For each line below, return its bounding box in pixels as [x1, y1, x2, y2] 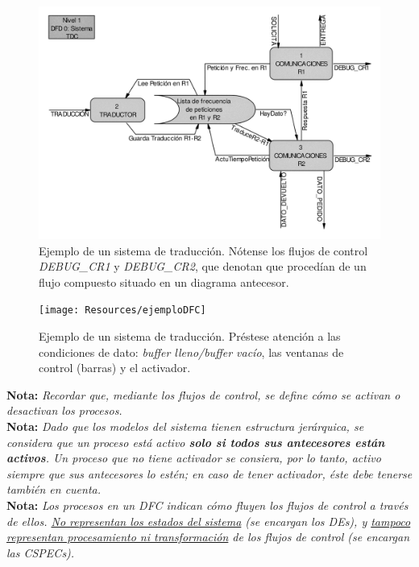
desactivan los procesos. [6, 402, 122, 419]
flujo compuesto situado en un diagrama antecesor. [39, 273, 289, 290]
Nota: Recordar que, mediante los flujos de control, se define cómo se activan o [6, 386, 400, 403]
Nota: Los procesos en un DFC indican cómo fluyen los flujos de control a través [6, 496, 409, 513]
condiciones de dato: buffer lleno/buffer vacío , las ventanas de [39, 343, 344, 360]
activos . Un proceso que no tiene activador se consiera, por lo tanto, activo [6, 449, 381, 466]
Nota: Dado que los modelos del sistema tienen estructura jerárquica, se [6, 418, 364, 435]
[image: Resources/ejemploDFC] [39, 304, 206, 317]
